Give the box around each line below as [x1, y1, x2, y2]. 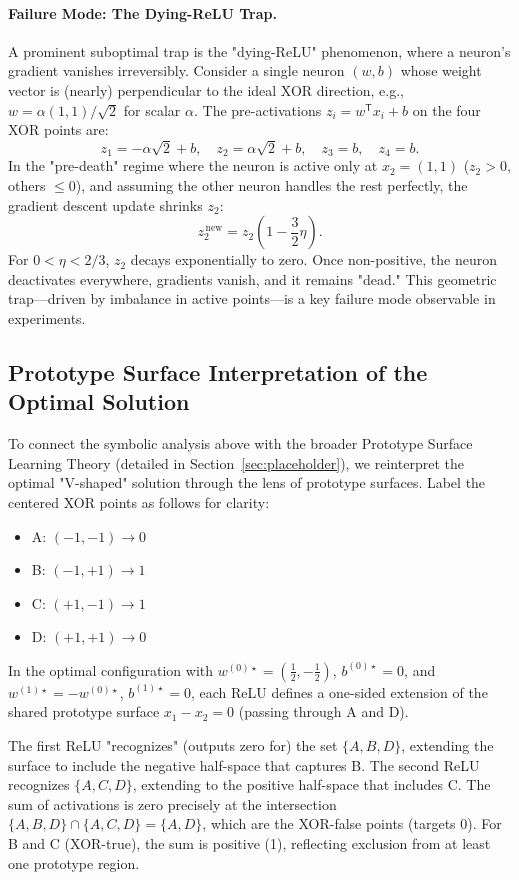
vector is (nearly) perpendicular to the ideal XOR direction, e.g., [8, 79, 404, 100]
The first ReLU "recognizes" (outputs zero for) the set [8, 735, 338, 756]
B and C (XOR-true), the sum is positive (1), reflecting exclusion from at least [8, 833, 491, 854]
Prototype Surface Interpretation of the [8, 356, 428, 387]
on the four [412, 99, 481, 120]
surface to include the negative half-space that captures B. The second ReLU [8, 754, 480, 775]
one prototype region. [8, 852, 140, 873]
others [8, 174, 46, 195]
